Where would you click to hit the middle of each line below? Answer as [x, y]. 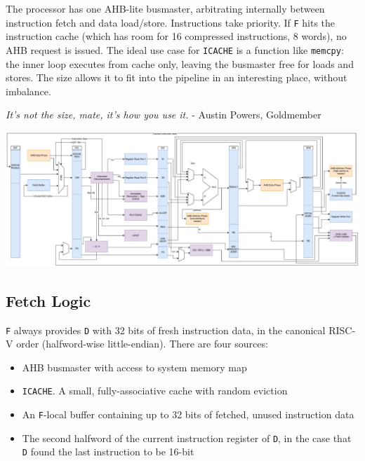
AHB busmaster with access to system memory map [134, 367]
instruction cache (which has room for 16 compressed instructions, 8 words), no [176, 36]
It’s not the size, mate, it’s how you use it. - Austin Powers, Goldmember [164, 115]
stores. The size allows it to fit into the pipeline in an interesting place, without [177, 77]
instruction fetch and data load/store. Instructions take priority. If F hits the [171, 22]
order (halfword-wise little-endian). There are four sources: [142, 344]
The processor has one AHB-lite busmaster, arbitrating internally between [165, 8]
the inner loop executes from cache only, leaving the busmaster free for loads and [180, 63]
